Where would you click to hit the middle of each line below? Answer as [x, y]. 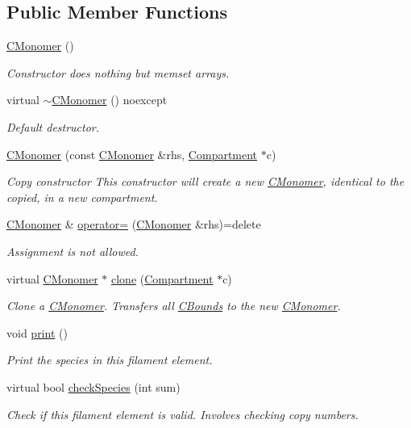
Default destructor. [53, 126]
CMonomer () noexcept [110, 100]
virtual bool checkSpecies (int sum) [93, 386]
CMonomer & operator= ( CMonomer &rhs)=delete [134, 224]
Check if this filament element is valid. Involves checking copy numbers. [183, 414]
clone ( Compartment [162, 278]
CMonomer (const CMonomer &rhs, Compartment [132, 154]
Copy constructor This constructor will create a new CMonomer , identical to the [205, 181]
